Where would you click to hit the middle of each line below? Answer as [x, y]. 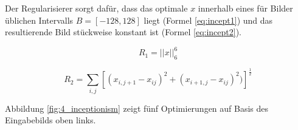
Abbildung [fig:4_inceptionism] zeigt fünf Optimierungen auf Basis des [137, 108]
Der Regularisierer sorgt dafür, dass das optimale [96, 8]
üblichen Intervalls [39, 20]
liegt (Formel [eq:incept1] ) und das [208, 20]
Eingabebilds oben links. [50, 120]
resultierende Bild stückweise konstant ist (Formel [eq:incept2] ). [123, 32]
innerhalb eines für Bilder [245, 8]
